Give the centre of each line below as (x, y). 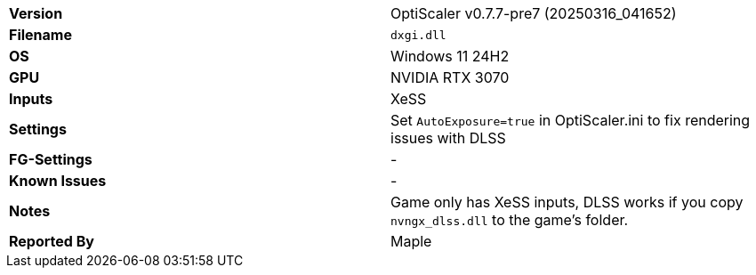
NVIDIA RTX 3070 (450, 77)
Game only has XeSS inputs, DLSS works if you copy (567, 202)
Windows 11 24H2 (450, 56)
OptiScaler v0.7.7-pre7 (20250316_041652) (534, 13)
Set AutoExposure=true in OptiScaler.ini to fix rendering (571, 120)
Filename (40, 35)
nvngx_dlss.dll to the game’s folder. (510, 220)
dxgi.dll (418, 35)
